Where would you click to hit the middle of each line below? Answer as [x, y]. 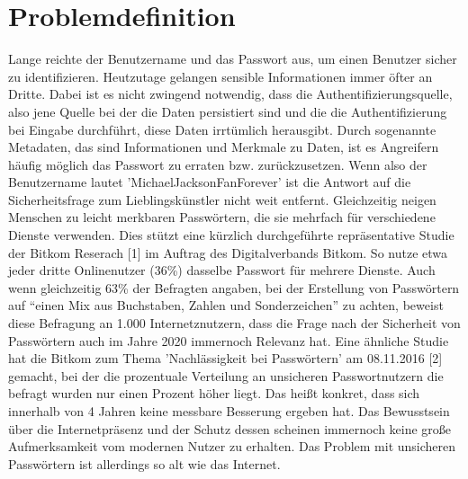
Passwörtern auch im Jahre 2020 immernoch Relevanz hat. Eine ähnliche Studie [229, 340]
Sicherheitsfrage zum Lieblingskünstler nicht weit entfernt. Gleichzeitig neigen [222, 199]
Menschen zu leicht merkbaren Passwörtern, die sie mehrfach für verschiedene [222, 217]
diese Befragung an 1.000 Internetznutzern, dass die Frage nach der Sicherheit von [234, 323]
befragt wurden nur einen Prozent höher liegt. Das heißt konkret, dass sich [214, 393]
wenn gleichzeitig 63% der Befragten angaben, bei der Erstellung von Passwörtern [234, 287]
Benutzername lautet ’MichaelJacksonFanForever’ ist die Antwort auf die [210, 182]
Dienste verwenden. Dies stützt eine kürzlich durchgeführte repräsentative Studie [231, 235]
